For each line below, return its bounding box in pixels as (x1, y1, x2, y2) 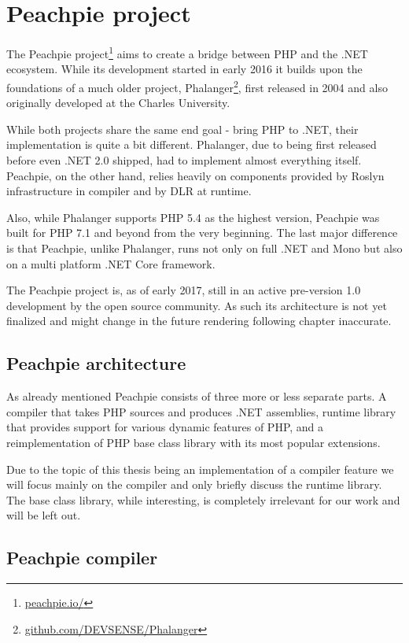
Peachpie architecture (6, 351, 186, 375)
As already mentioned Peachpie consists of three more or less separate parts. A (6, 388, 387, 405)
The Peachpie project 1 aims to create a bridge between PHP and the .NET (6, 43, 368, 61)
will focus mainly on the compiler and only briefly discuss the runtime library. (6, 476, 382, 493)
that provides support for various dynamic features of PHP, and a (6, 419, 324, 435)
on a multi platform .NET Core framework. (6, 255, 216, 272)
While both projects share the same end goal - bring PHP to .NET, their (6, 120, 359, 137)
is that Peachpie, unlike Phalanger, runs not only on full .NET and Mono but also (6, 239, 403, 256)
